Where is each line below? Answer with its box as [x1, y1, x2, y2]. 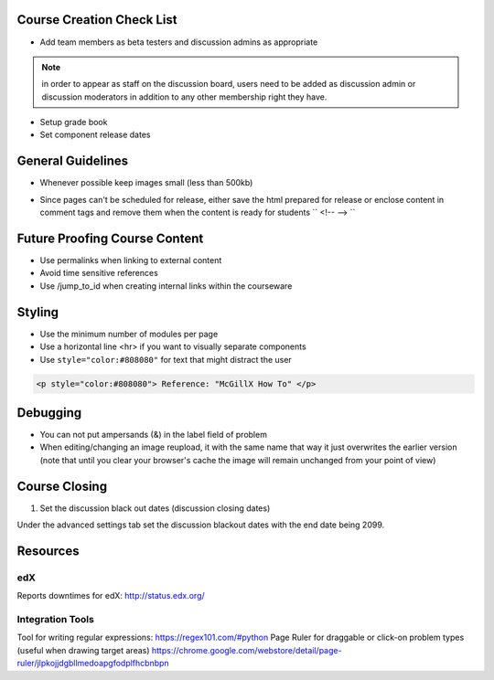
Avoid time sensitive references [39, 268, 159, 279]
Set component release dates [39, 129, 151, 141]
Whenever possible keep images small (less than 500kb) [39, 177, 253, 188]
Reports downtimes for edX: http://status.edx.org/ [16, 590, 205, 601]
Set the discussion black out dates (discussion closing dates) [39, 503, 271, 514]
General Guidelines [16, 154, 128, 169]
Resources [16, 543, 80, 558]
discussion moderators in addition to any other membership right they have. [41, 91, 328, 102]
